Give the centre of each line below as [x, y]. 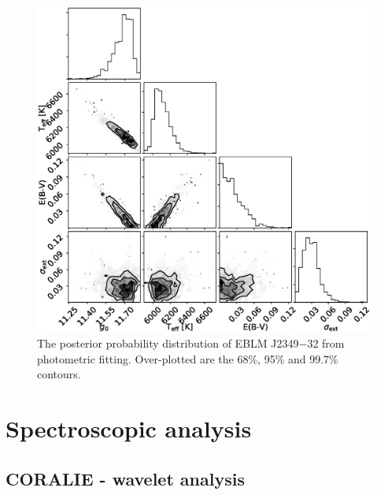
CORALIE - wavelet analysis [125, 478]
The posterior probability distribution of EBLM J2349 [168, 343]
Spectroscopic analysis [129, 428]
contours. [59, 374]
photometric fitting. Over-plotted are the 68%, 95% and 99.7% [188, 358]
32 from [326, 343]
